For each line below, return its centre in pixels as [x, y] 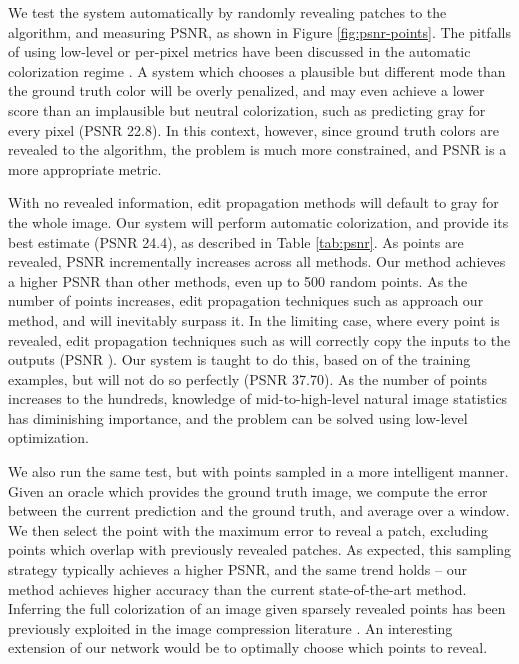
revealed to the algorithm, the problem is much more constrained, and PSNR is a [257, 149]
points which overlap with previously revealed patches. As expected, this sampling [260, 549]
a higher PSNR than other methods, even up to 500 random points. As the [238, 280]
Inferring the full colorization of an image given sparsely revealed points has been [257, 608]
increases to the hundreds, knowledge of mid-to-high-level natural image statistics [258, 398]
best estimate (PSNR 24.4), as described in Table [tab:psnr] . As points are [236, 241]
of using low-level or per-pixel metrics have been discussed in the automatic [239, 51]
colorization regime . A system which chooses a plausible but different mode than [257, 70]
